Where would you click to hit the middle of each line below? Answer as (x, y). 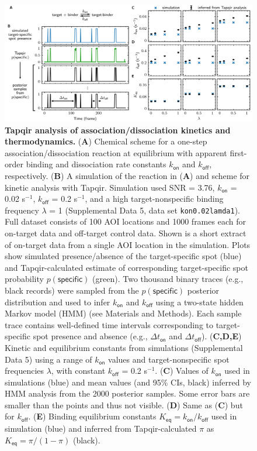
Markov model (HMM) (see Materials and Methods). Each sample (123, 313)
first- (238, 152)
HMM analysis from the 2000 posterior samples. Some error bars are (127, 393)
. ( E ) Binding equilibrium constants (92, 416)
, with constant (78, 371)
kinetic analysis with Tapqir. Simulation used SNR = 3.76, (110, 187)
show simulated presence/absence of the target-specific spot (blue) (123, 256)
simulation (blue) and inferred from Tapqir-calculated (101, 428)
